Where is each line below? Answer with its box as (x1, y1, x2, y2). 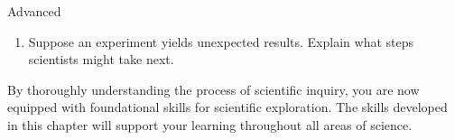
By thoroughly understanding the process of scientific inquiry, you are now (7, 79, 420, 98)
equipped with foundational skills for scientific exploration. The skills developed (7, 98, 448, 117)
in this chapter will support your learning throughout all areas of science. (7, 115, 413, 134)
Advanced (7, 2, 61, 20)
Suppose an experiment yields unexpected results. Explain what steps (28, 32, 413, 51)
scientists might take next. (28, 50, 174, 69)
